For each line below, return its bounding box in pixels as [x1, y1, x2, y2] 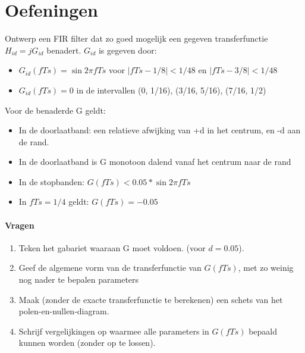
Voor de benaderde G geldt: [5, 104, 106, 116]
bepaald [249, 324, 278, 337]
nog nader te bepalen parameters [18, 273, 139, 286]
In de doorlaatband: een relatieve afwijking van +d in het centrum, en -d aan [18, 124, 301, 136]
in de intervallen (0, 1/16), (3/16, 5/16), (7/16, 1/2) [76, 83, 266, 96]
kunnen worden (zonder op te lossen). [18, 336, 156, 349]
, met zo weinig [238, 261, 294, 274]
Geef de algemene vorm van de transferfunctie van [18, 261, 202, 274]
